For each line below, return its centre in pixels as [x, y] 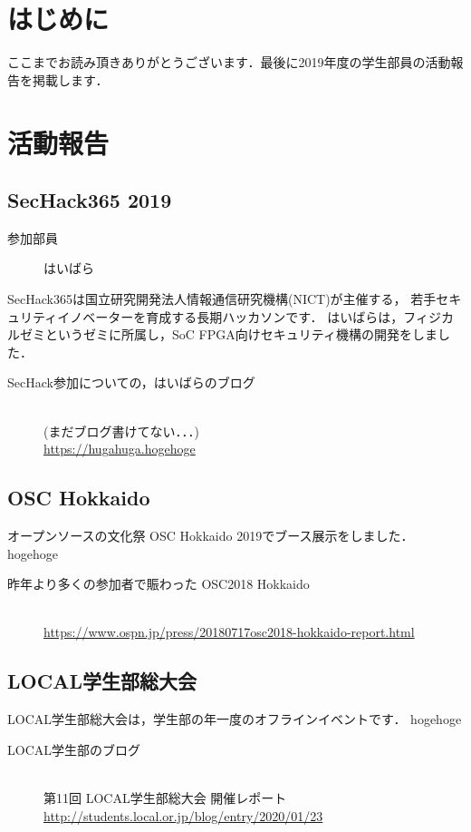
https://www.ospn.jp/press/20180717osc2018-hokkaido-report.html [229, 632]
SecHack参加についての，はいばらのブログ [131, 382]
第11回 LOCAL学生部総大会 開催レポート [165, 797]
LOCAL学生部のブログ [74, 749]
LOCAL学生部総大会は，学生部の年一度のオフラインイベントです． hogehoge [235, 719]
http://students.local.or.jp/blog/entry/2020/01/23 [183, 815]
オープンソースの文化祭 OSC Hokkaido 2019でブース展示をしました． [211, 536]
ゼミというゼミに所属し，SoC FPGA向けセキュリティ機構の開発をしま [228, 334]
